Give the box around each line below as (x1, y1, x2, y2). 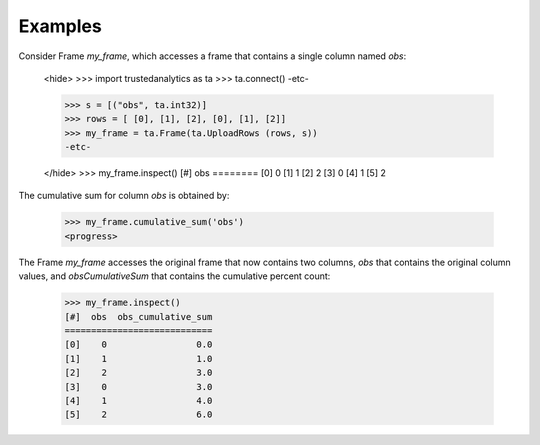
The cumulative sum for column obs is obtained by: (18, 190, 230, 202)
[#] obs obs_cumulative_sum (64, 311, 213, 322)
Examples (18, 15, 102, 37)
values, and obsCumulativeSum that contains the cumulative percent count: (18, 270, 331, 282)
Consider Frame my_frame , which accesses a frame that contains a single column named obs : (18, 50, 407, 62)
